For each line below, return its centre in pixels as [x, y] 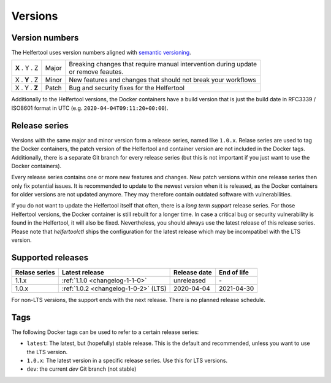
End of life [234, 272]
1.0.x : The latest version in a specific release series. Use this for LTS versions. [127, 361]
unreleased [189, 280]
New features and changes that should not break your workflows [163, 80]
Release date [192, 272]
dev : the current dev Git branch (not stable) [82, 369]
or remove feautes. [96, 72]
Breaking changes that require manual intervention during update [163, 64]
